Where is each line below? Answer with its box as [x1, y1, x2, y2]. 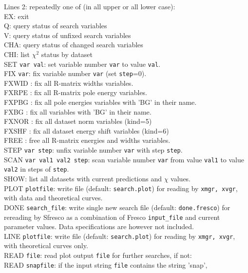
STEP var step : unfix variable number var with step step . [4, 145, 183, 155]
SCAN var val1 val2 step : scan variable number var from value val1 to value [4, 154, 245, 164]
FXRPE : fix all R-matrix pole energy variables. [4, 87, 148, 97]
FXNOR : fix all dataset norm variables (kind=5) [4, 116, 152, 126]
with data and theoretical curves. [4, 193, 103, 203]
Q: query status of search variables [4, 20, 107, 31]
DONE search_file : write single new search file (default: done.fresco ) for [4, 202, 230, 212]
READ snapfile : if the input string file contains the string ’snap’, [4, 259, 208, 270]
